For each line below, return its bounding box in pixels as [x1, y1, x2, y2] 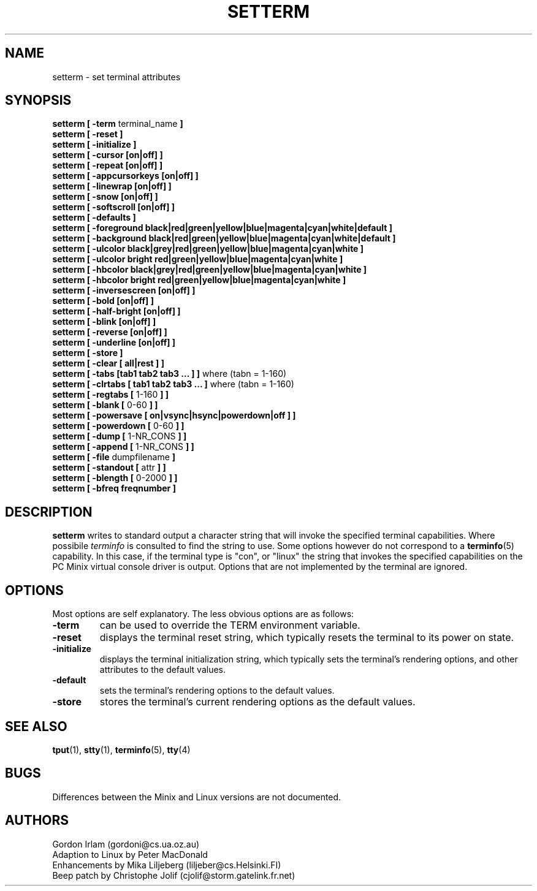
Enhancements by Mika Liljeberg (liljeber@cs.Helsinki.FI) [52, 859, 281, 870]
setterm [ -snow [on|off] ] [52, 191, 158, 202]
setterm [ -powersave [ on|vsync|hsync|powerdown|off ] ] [52, 410, 296, 421]
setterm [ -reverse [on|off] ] [52, 327, 167, 338]
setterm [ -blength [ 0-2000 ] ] [52, 472, 178, 483]
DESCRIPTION [5, 504, 93, 520]
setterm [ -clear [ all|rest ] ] [52, 358, 164, 369]
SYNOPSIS [5, 93, 72, 108]
